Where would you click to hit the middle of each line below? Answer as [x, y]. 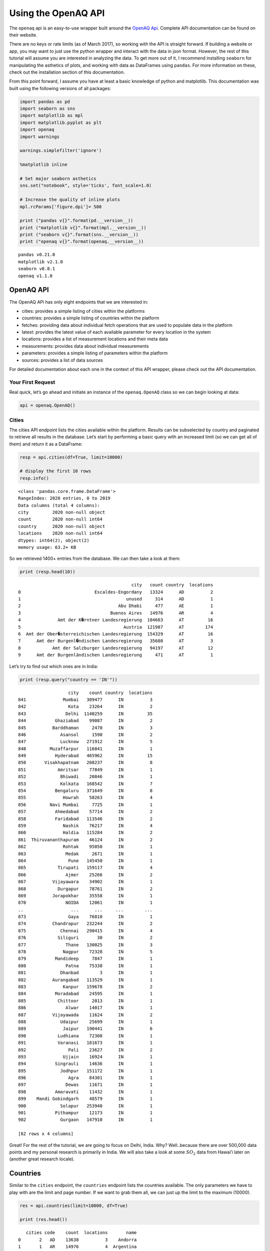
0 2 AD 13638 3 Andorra [77, 1239]
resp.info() [34, 478]
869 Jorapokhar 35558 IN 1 [85, 895]
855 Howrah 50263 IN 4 [85, 798]
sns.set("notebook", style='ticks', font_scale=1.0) [86, 186]
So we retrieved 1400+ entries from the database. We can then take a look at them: [95, 558]
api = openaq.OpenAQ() [47, 406]
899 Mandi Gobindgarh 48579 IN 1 [85, 1099]
